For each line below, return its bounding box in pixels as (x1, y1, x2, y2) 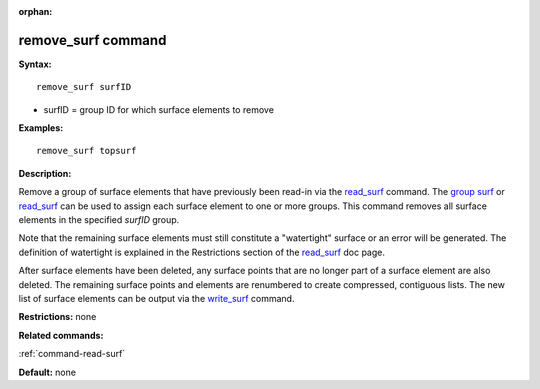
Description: (18, 167, 72, 179)
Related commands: (18, 329, 104, 341)
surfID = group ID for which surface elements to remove (43, 103, 275, 115)
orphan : (18, 6, 53, 17)
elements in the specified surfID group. (18, 214, 180, 226)
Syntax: (18, 58, 52, 70)
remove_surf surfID (36, 81, 132, 93)
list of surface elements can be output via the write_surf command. (18, 292, 295, 304)
